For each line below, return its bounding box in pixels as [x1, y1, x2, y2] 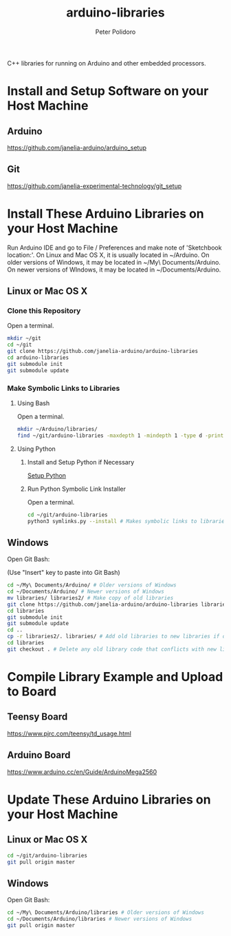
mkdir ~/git [7, 335, 41, 342]
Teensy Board [7, 711, 68, 723]
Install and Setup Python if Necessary [27, 458, 135, 466]
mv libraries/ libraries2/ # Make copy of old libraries [7, 594, 174, 601]
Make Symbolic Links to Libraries [7, 383, 120, 393]
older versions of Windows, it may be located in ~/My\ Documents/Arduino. [7, 258, 221, 266]
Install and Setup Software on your [7, 83, 209, 99]
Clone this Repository [7, 306, 81, 315]
